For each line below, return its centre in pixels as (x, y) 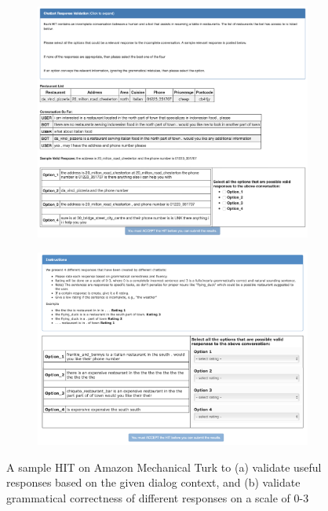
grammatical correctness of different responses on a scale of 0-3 (158, 497)
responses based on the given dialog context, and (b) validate (153, 482)
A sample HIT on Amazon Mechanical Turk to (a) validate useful (164, 467)
